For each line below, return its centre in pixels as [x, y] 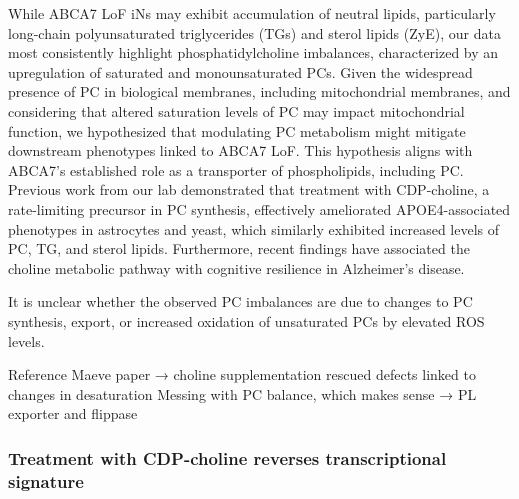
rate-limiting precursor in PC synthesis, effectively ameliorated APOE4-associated [259, 208]
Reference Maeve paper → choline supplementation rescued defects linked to [242, 374]
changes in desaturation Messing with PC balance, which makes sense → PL [242, 393]
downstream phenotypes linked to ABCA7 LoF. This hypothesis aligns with [240, 150]
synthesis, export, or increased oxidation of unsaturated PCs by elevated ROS [246, 320]
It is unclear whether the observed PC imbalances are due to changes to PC [240, 301]
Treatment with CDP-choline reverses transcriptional [227, 457]
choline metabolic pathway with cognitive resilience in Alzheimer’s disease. [236, 267]
